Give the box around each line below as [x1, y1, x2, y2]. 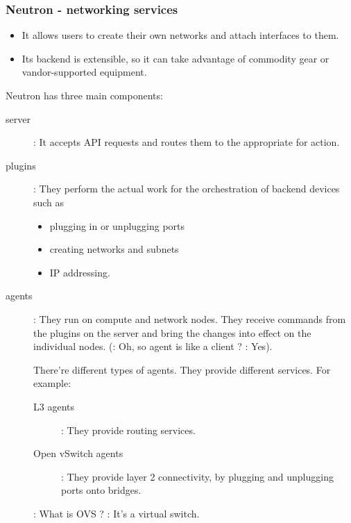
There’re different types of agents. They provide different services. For [33, 362, 331, 376]
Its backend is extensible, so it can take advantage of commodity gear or [22, 51, 329, 65]
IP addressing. [49, 265, 110, 279]
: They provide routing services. [61, 422, 196, 437]
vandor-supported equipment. [22, 65, 147, 79]
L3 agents [33, 399, 74, 413]
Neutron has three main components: [6, 88, 163, 102]
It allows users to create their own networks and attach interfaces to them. [22, 28, 339, 42]
